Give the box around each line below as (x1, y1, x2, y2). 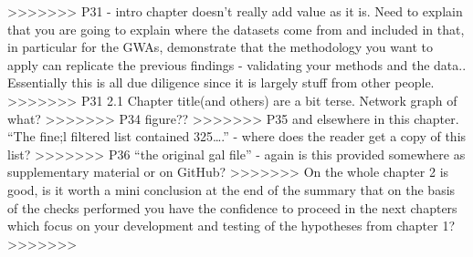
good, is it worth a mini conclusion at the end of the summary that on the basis (7, 180, 456, 199)
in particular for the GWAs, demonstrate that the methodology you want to (7, 37, 433, 57)
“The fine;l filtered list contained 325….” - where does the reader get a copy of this (7, 127, 467, 146)
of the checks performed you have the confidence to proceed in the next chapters (7, 198, 457, 217)
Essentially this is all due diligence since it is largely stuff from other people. (7, 73, 435, 92)
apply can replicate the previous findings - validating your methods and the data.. (7, 55, 467, 74)
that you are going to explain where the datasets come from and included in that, (7, 19, 465, 38)
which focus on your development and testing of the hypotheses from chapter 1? (7, 216, 456, 235)
